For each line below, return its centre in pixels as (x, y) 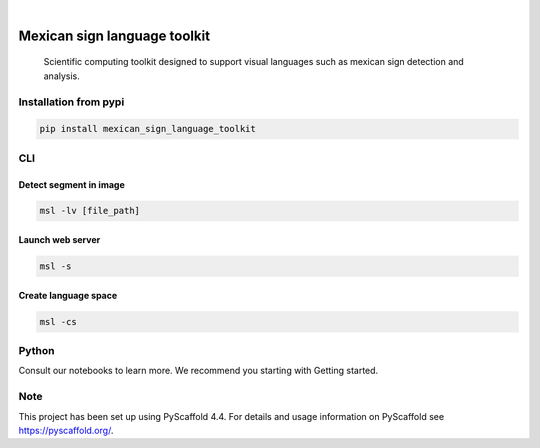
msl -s (55, 266)
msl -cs (58, 321)
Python (36, 350)
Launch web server (59, 240)
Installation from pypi (71, 102)
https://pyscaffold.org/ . (66, 430)
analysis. (61, 76)
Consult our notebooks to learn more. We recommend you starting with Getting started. (198, 371)
